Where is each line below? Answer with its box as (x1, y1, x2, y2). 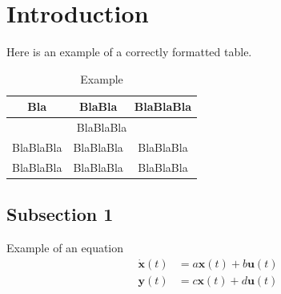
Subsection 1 (6, 202, 114, 227)
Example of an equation (6, 239, 124, 256)
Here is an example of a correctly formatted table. (6, 43, 252, 60)
